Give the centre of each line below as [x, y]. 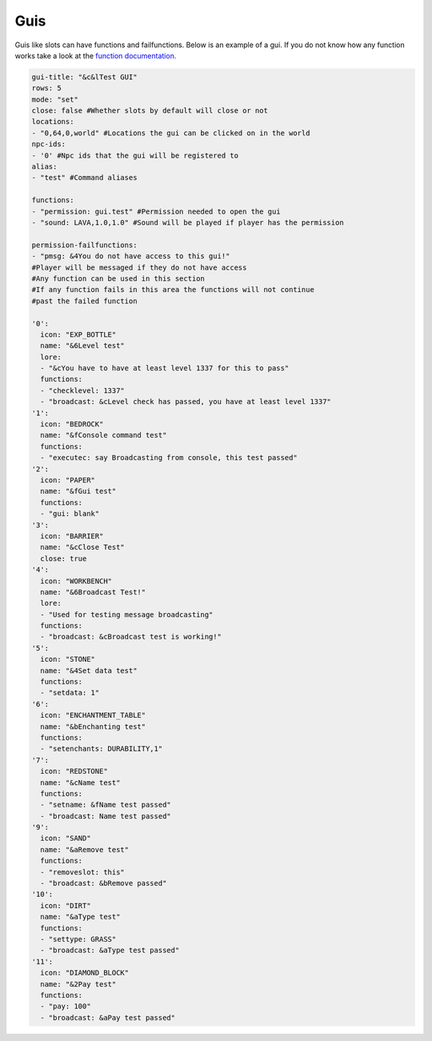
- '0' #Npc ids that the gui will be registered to [135, 155]
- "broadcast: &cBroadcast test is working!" [131, 637]
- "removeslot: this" [83, 872]
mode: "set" [55, 99]
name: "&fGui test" [78, 491]
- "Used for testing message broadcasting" [127, 615]
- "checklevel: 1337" [83, 390]
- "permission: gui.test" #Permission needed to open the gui [156, 211]
